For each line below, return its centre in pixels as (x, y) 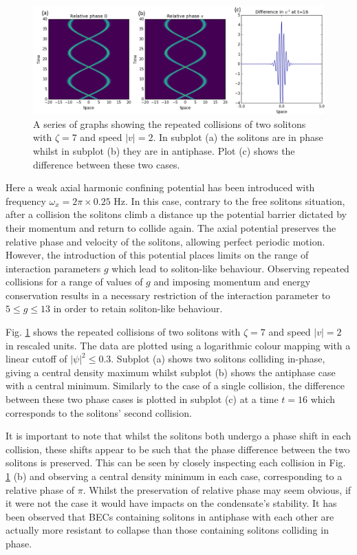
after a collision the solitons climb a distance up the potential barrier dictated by (176, 214)
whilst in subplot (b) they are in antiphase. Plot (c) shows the (164, 150)
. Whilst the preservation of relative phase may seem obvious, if (217, 489)
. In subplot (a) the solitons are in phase (238, 137)
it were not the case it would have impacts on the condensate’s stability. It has (171, 503)
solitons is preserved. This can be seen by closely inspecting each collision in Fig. (176, 462)
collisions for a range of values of (74, 282)
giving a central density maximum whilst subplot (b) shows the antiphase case (171, 372)
